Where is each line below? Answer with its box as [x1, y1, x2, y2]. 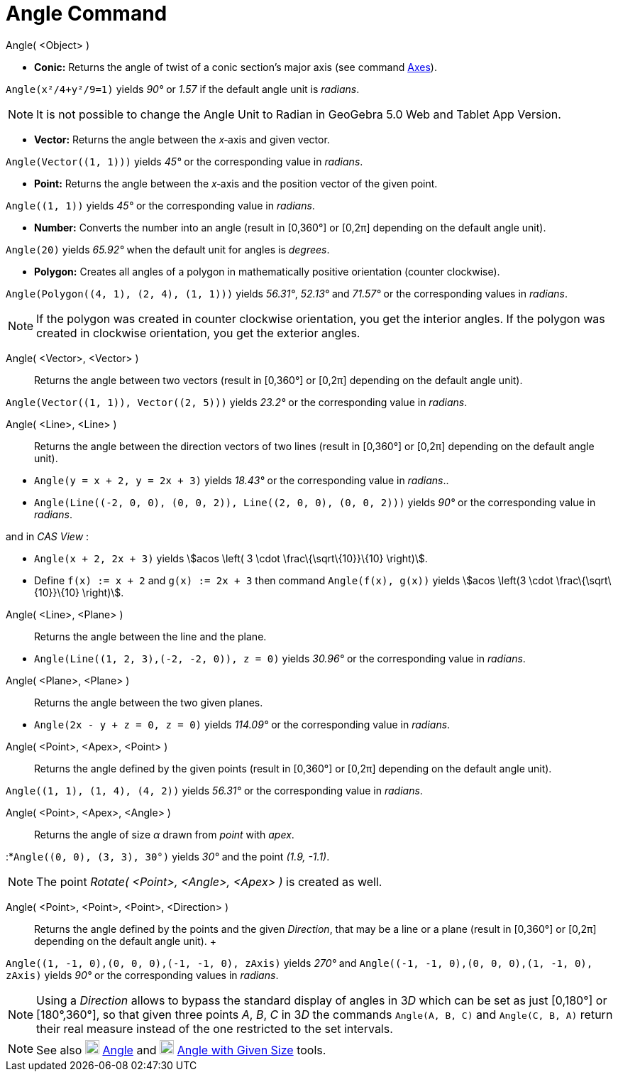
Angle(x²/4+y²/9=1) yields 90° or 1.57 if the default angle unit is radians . [6, 82, 360, 95]
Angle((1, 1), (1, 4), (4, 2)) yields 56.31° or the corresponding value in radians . [6, 784, 423, 797]
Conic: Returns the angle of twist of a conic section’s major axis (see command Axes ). [34, 60, 437, 73]
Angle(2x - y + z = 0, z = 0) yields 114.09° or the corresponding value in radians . [34, 718, 451, 731]
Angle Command [6, 1, 167, 26]
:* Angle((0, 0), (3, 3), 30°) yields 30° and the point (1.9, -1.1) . [6, 850, 330, 863]
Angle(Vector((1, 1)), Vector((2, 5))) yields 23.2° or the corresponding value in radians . [6, 395, 468, 408]
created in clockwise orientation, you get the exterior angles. [36, 325, 360, 340]
